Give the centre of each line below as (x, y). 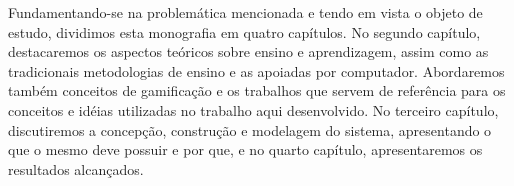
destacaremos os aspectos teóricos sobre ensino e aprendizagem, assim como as (248, 51)
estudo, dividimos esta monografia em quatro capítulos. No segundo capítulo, (244, 31)
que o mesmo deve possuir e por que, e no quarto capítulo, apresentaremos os (245, 149)
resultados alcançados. (76, 168)
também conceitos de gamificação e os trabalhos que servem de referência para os (257, 90)
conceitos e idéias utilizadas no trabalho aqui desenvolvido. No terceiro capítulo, (253, 109)
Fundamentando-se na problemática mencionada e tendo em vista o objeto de (245, 12)
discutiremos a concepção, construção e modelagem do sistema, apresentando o (250, 129)
